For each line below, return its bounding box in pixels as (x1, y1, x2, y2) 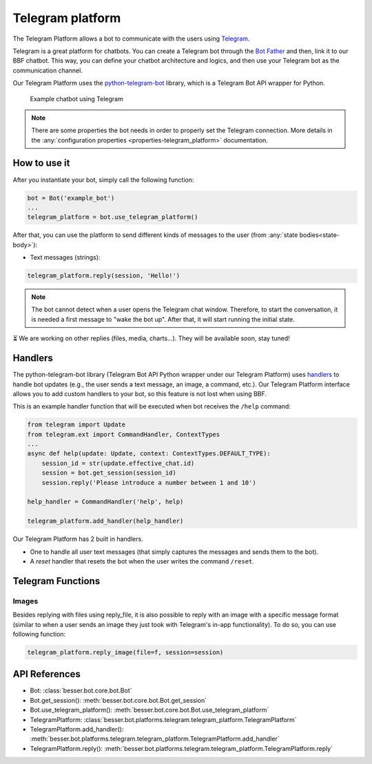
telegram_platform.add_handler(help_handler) (27, 517, 184, 525)
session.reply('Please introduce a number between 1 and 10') (41, 479, 256, 486)
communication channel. (12, 66, 83, 74)
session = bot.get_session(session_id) (41, 469, 177, 477)
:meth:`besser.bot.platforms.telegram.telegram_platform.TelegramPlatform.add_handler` (30, 734, 280, 743)
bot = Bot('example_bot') (27, 194, 115, 202)
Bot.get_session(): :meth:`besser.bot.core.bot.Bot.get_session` (30, 696, 207, 704)
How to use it (12, 157, 70, 169)
